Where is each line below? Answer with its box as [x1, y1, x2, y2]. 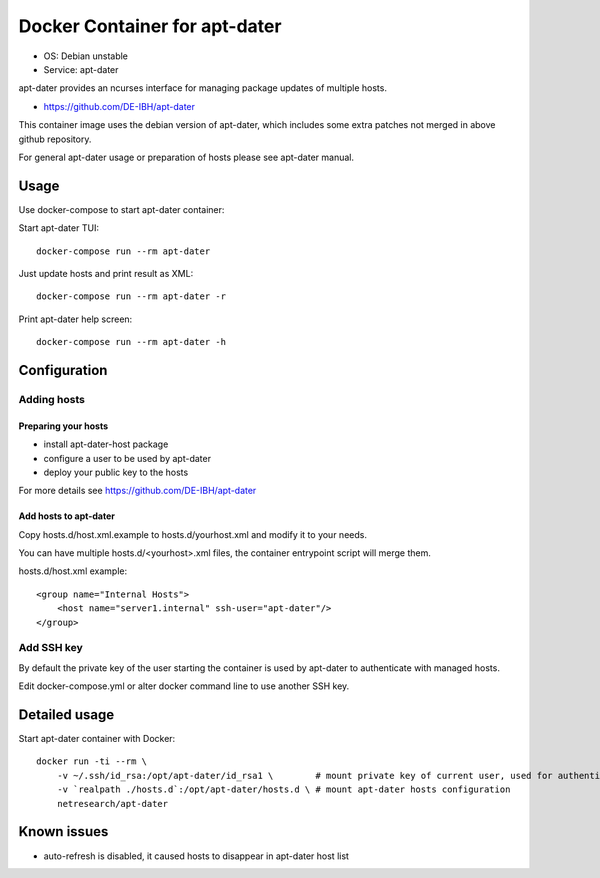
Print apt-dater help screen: [18, 313, 133, 325]
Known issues [18, 823, 109, 840]
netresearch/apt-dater [56, 798, 169, 809]
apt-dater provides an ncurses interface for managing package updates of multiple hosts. [18, 82, 387, 94]
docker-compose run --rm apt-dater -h [36, 336, 227, 348]
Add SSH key [18, 641, 84, 655]
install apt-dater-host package [43, 438, 169, 450]
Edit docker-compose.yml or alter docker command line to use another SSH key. [18, 680, 350, 692]
